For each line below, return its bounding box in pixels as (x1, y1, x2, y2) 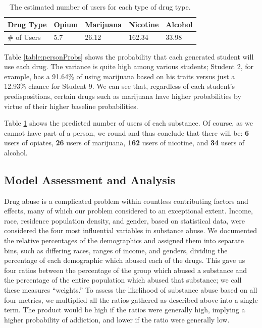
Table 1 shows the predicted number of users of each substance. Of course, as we (4, 118, 253, 128)
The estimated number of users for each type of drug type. (10, 2, 191, 12)
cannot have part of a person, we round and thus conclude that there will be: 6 (4, 127, 249, 138)
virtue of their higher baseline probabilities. (4, 100, 138, 111)
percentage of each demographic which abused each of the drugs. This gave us (4, 255, 245, 265)
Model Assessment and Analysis (4, 172, 175, 187)
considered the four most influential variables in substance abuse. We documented (4, 225, 257, 236)
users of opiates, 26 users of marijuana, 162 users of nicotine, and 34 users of (4, 137, 245, 148)
